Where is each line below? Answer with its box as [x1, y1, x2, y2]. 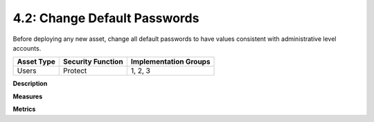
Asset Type [17, 57, 55, 67]
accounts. [12, 44, 42, 52]
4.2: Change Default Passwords [12, 10, 199, 26]
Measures [12, 92, 43, 101]
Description [12, 80, 48, 88]
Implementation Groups [130, 57, 211, 67]
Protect [63, 66, 87, 76]
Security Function [63, 57, 124, 67]
